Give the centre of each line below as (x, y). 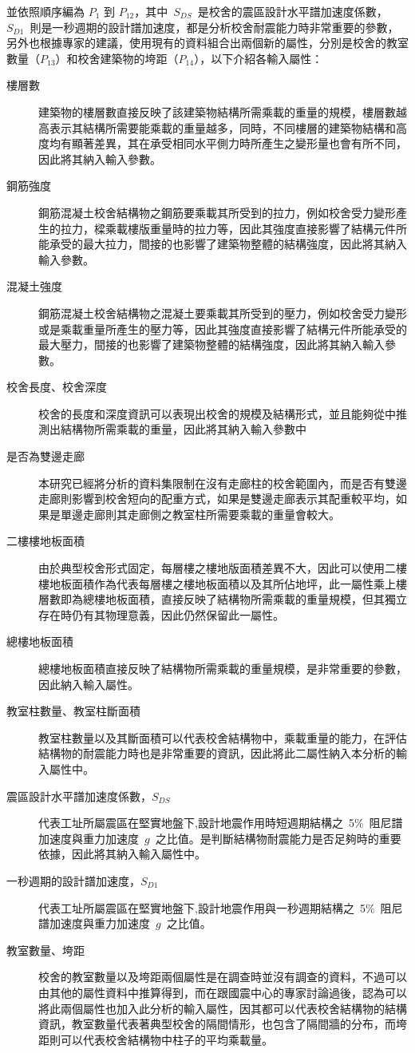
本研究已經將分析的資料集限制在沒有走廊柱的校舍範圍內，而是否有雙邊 (223, 483)
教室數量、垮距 (45, 950)
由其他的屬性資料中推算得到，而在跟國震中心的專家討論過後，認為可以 (223, 992)
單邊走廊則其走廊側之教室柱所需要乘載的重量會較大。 (200, 514)
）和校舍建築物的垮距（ (117, 58)
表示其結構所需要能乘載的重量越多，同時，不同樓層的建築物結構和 (222, 127)
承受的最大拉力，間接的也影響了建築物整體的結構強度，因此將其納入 (228, 244)
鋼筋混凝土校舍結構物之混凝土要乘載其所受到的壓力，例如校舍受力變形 (223, 313)
